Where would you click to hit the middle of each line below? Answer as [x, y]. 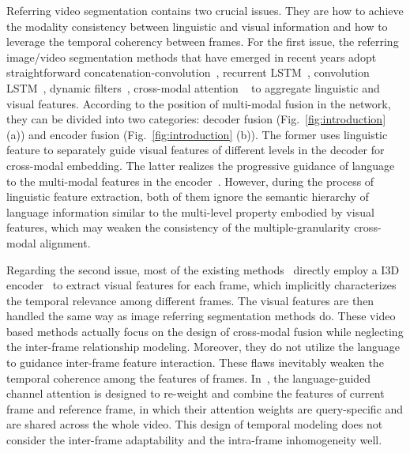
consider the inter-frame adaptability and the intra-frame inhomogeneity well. [194, 440]
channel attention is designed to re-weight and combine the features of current [196, 393]
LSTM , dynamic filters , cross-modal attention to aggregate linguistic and [193, 87]
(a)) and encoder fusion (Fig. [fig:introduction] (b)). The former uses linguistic [197, 134]
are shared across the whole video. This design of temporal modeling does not [195, 424]
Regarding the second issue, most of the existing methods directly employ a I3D [203, 269]
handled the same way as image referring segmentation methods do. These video [201, 316]
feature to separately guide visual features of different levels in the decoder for [196, 150]
